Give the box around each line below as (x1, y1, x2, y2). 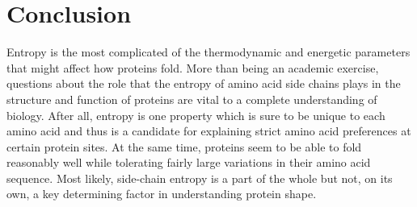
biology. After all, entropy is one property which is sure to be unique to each (6, 106, 385, 123)
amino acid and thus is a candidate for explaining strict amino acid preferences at (6, 122, 411, 139)
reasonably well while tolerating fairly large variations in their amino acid (6, 154, 371, 171)
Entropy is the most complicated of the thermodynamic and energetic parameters (6, 43, 411, 60)
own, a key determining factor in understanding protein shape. (6, 185, 317, 202)
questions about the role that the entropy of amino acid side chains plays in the (6, 75, 401, 92)
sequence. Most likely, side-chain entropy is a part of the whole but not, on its (6, 169, 393, 186)
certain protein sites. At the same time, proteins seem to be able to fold (6, 138, 362, 155)
